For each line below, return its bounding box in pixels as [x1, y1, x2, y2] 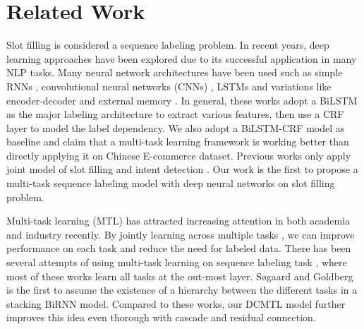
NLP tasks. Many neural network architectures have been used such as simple [6, 65, 343, 80]
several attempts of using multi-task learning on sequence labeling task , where [6, 255, 347, 270]
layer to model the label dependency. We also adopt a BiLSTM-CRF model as [6, 120, 345, 135]
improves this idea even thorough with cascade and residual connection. [6, 310, 316, 325]
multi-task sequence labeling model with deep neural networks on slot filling [6, 176, 335, 191]
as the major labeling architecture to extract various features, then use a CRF [6, 107, 344, 121]
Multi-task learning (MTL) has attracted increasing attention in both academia [6, 213, 351, 228]
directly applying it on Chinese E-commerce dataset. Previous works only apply [6, 148, 351, 162]
